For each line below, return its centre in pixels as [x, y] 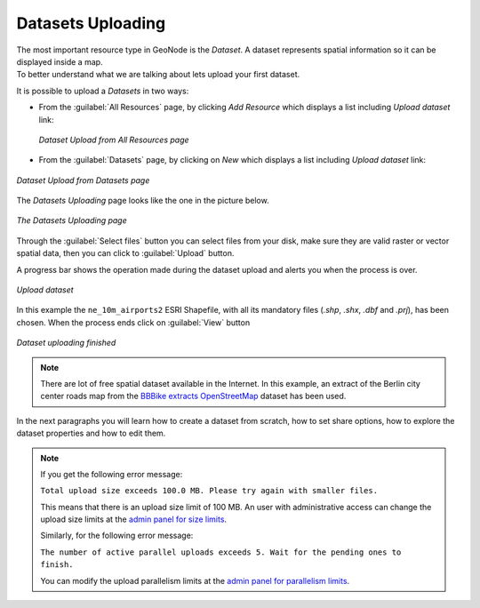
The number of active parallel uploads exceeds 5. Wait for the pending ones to [221, 552]
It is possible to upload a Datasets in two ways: [103, 91]
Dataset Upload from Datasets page [83, 180]
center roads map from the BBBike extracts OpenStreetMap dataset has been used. [193, 396]
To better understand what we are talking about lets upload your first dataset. [158, 75]
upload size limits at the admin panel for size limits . [133, 519]
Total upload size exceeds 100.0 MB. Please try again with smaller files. [209, 491]
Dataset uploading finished [66, 343]
